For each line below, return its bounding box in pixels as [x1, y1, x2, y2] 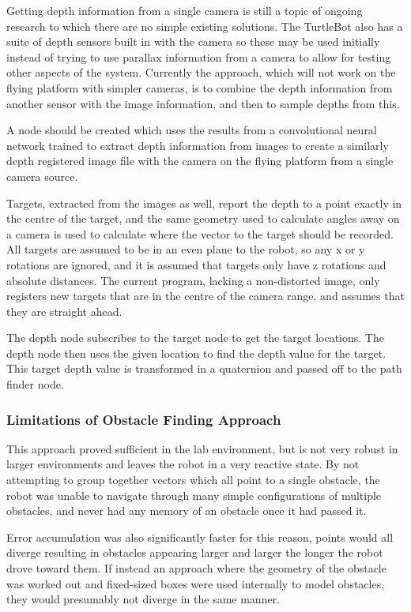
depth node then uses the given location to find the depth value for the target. [6, 344, 386, 361]
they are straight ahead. [6, 302, 123, 319]
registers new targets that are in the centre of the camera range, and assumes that [6, 287, 405, 304]
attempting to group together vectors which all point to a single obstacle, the [6, 471, 380, 488]
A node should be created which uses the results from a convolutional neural [6, 122, 377, 138]
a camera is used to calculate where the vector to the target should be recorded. [6, 225, 394, 242]
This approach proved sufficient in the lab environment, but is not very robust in [6, 440, 398, 456]
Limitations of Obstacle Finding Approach [6, 409, 281, 429]
